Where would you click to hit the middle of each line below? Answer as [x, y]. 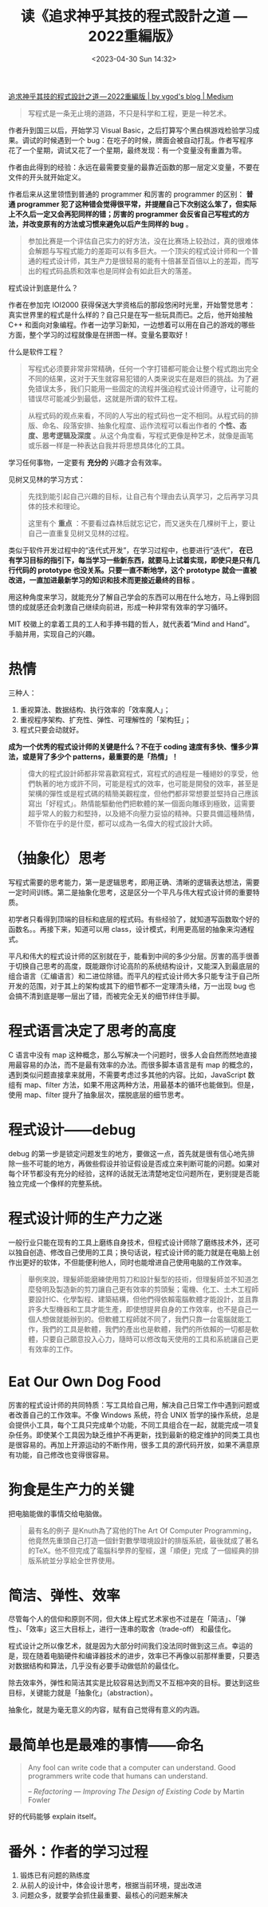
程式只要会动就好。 [51, 729]
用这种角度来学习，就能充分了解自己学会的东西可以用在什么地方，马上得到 [130, 597]
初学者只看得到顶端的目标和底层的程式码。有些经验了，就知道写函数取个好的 [134, 919]
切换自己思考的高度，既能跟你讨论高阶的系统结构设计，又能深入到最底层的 [137, 965]
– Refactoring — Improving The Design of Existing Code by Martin [136, 1791]
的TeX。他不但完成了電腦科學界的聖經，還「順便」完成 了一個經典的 [140, 1550]
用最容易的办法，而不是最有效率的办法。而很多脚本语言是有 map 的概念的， [133, 1064]
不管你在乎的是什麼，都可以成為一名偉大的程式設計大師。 [122, 823]
